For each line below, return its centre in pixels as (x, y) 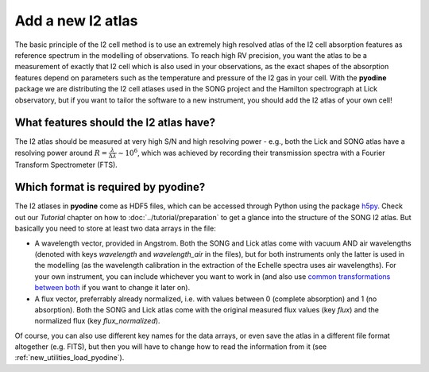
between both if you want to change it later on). (112, 288)
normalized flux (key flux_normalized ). (97, 321)
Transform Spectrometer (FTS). (66, 165)
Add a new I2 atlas (76, 21)
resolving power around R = (61, 153)
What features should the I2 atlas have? (115, 123)
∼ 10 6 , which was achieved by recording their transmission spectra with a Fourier (251, 152)
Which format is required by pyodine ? (110, 187)
